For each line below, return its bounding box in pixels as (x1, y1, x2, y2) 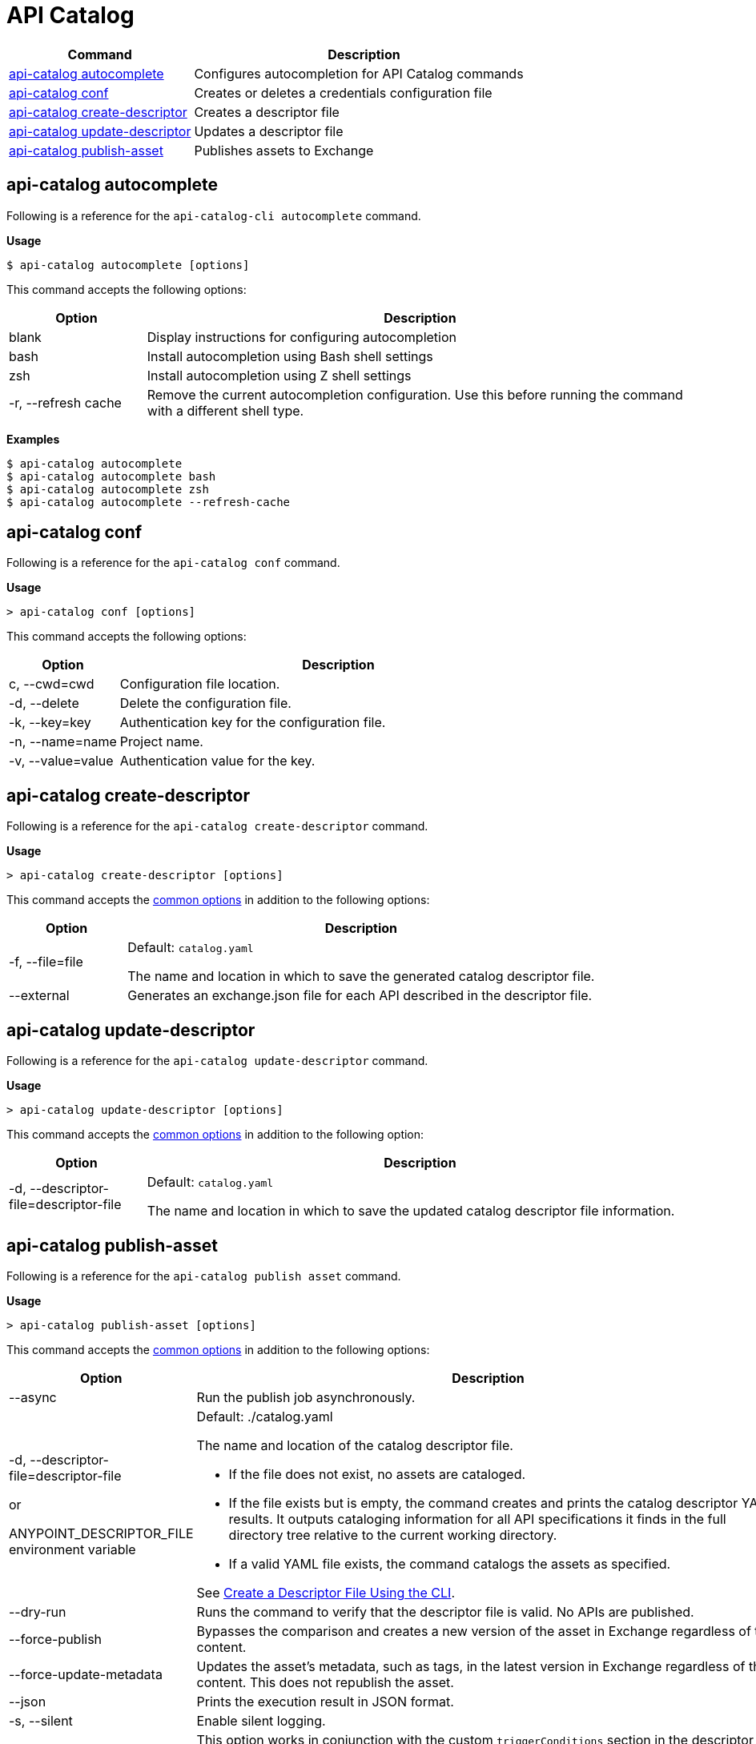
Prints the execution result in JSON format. (196, 1693, 454, 1710)
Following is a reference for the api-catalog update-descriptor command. (6, 1054, 428, 1068)
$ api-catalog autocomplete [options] (6, 258, 250, 271)
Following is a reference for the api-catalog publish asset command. (6, 1268, 401, 1283)
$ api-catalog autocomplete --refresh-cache (6, 495, 291, 508)
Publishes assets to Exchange (194, 142, 374, 159)
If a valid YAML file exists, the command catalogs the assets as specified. (228, 1555, 671, 1572)
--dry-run (9, 1603, 66, 1620)
